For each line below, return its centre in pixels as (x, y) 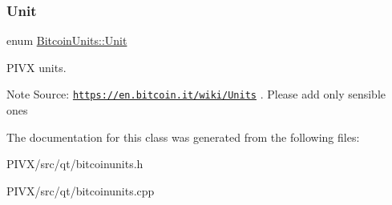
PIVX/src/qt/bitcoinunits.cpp (81, 190)
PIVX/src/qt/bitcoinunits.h (75, 164)
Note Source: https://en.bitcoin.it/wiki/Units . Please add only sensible (196, 94)
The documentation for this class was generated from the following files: (183, 137)
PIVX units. (36, 67)
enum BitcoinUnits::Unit (67, 40)
